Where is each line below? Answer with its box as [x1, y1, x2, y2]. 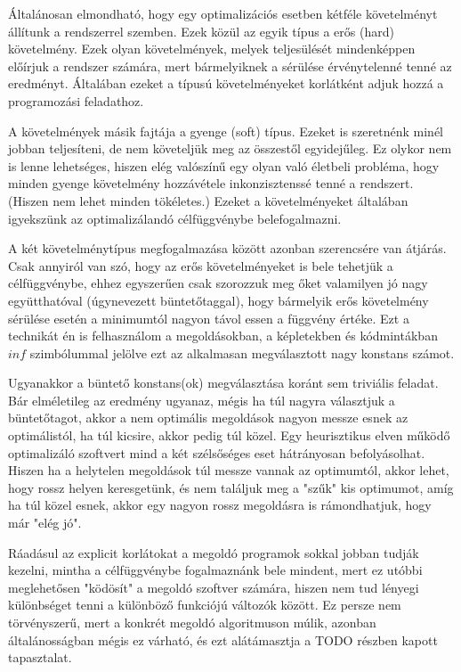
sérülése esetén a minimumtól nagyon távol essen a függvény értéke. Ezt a [8, 308, 409, 327]
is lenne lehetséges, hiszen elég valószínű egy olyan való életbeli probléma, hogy [8, 156, 440, 175]
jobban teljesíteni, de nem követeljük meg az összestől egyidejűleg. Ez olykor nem [8, 139, 452, 158]
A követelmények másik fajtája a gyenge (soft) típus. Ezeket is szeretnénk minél [8, 121, 444, 140]
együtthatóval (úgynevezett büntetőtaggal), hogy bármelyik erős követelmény [8, 291, 429, 309]
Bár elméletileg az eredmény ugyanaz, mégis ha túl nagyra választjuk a [8, 390, 395, 409]
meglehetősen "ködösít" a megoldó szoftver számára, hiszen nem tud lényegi [8, 578, 419, 596]
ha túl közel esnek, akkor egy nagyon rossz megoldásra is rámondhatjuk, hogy [8, 496, 432, 514]
